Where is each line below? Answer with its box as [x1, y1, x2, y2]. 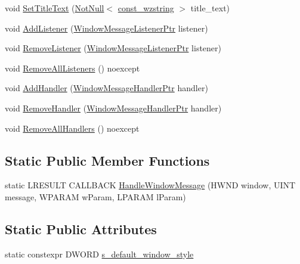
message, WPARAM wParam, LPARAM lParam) [5, 190, 186, 203]
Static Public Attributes [5, 219, 157, 238]
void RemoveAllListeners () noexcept [5, 61, 140, 74]
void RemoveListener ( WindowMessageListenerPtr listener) [5, 42, 221, 54]
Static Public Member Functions [5, 151, 210, 169]
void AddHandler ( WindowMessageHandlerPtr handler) [5, 82, 208, 94]
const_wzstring [117, 2, 174, 14]
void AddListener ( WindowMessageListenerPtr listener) [5, 21, 208, 34]
